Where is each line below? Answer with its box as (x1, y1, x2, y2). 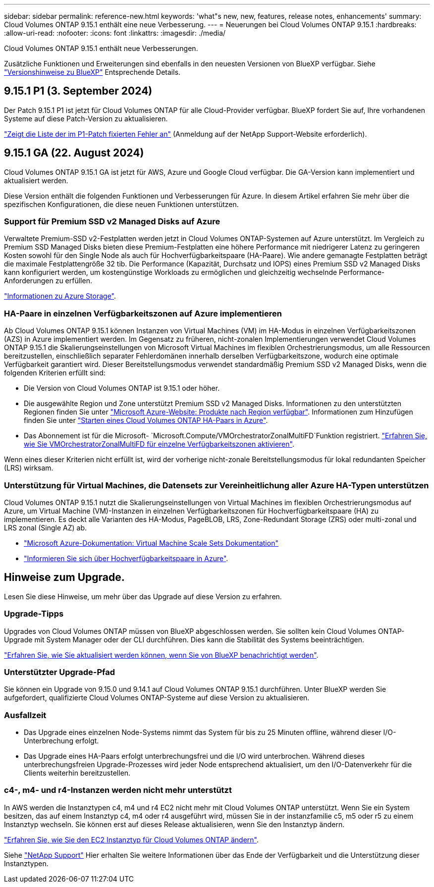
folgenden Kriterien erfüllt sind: (4, 368, 106, 377)
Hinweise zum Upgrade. (4, 571, 125, 584)
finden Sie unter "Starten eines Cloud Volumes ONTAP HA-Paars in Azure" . (24, 416, 268, 425)
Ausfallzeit (4, 710, 47, 720)
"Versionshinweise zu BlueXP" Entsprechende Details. (4, 68, 181, 76)
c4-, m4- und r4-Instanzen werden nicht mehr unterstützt (4, 785, 232, 795)
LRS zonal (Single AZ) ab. (4, 523, 87, 532)
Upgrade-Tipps (4, 609, 64, 619)
